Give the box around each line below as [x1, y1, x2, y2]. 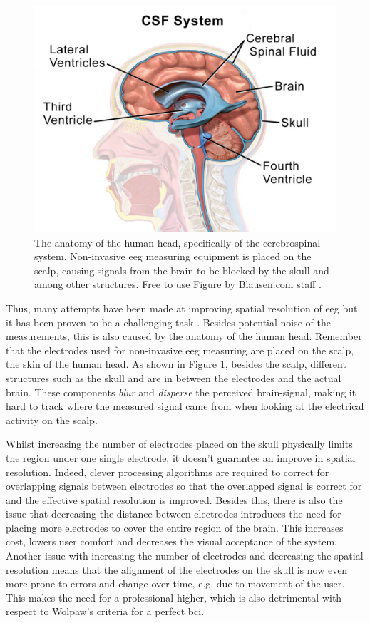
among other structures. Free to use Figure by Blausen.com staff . [34, 277, 322, 292]
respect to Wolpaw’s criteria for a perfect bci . [6, 604, 205, 619]
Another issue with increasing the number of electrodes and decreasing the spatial [6, 548, 364, 563]
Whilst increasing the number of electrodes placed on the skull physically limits [6, 436, 353, 451]
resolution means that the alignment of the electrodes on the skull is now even [6, 562, 348, 577]
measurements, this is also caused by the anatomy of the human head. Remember [6, 329, 362, 344]
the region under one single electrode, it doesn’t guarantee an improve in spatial [6, 450, 356, 465]
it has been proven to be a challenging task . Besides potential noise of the [6, 314, 331, 329]
